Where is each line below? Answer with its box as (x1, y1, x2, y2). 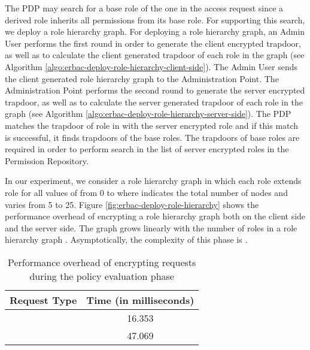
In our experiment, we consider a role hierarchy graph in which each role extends (5, 174, 302, 187)
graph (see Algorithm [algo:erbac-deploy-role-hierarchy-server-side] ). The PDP (5, 107, 291, 120)
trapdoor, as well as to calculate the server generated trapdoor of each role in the (5, 95, 303, 108)
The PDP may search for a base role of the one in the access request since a (5, 2, 284, 14)
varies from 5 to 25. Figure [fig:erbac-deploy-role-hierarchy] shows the (5, 198, 259, 210)
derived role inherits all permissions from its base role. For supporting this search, (5, 13, 305, 26)
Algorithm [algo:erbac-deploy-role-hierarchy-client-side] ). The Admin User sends (5, 60, 297, 73)
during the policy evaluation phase (29, 268, 174, 283)
